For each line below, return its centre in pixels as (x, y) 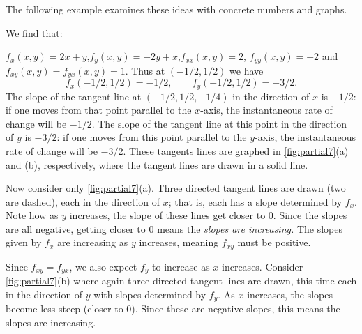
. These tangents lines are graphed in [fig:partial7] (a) (236, 150)
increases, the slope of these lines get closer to (167, 215)
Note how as (32, 215)
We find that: (34, 32)
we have (247, 70)
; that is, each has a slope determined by (255, 201)
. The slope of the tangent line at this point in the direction (219, 123)
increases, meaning (179, 242)
